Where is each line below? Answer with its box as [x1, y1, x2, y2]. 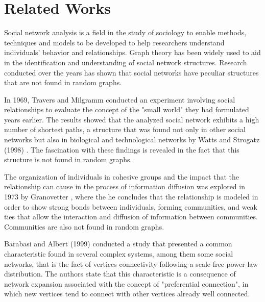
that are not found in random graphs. [4, 77, 122, 88]
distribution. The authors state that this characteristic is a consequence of [4, 268, 236, 279]
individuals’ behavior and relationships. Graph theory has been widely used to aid [4, 47, 261, 58]
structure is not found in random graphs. [4, 154, 132, 165]
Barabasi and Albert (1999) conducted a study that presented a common [4, 238, 232, 249]
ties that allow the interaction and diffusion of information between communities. [4, 211, 258, 222]
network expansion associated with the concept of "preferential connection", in [4, 278, 249, 289]
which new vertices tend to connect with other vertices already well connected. [4, 288, 250, 299]
